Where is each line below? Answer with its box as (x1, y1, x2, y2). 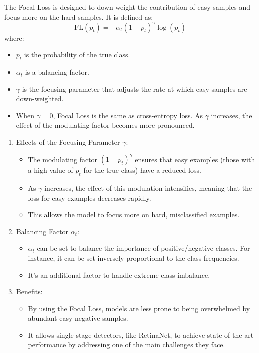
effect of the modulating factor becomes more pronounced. (16, 120, 195, 130)
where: (4, 32, 24, 43)
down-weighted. (16, 93, 64, 104)
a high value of (28, 165, 73, 175)
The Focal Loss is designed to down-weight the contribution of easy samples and (4, 2, 251, 12)
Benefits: (16, 286, 43, 297)
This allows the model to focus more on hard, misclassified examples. (28, 209, 240, 220)
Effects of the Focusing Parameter (16, 137, 120, 147)
